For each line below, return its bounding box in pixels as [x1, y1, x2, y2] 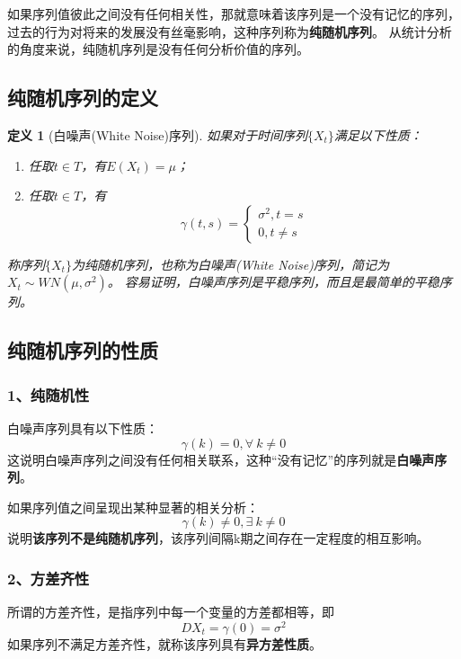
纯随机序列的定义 [7, 84, 158, 111]
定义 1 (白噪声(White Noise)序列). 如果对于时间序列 [7, 125, 307, 144]
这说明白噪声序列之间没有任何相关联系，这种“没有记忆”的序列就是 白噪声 [7, 450, 435, 468]
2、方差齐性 [7, 566, 90, 589]
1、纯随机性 [7, 383, 90, 405]
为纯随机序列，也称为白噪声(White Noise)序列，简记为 [71, 254, 389, 273]
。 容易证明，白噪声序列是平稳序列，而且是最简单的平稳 [107, 272, 439, 291]
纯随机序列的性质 [7, 336, 158, 364]
